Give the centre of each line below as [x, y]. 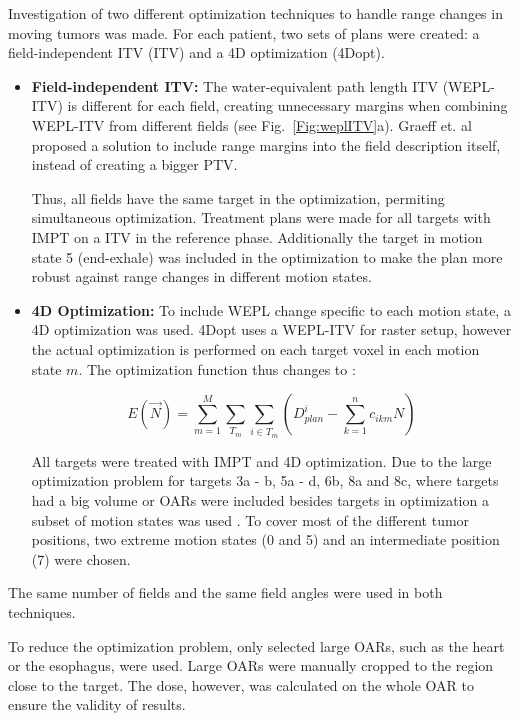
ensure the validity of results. [97, 704]
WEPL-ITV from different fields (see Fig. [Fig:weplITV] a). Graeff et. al [251, 124]
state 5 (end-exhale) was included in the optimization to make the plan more [267, 256]
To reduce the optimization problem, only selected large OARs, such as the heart [256, 645]
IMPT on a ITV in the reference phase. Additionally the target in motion [257, 236]
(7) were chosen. [81, 558]
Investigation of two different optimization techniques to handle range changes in [255, 13]
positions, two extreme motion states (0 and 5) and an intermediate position [265, 539]
